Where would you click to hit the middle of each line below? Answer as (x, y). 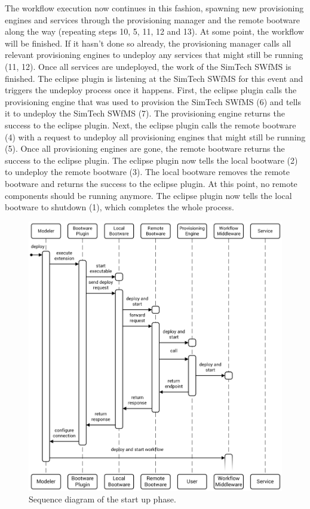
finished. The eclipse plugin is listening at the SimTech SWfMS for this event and (154, 78)
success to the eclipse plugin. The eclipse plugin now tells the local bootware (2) (151, 160)
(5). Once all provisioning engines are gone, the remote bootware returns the (145, 148)
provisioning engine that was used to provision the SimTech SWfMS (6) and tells (153, 101)
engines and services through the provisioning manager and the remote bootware (153, 19)
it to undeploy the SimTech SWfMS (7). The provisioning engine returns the (145, 113)
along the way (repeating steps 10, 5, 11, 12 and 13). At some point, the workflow (154, 31)
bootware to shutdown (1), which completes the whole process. (119, 207)
